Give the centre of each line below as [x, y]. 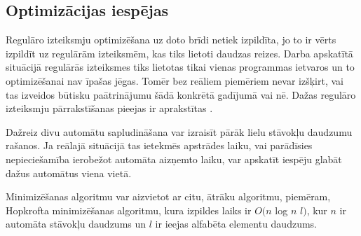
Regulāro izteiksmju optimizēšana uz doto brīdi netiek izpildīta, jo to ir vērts [171, 40]
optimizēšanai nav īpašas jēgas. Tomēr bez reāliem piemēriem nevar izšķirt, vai [175, 80]
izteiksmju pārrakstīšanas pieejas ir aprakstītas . [109, 108]
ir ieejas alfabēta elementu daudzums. [236, 224]
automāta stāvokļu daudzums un [76, 224]
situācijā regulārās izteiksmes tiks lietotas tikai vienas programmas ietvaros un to [180, 67]
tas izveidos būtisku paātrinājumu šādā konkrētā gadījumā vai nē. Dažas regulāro [181, 94]
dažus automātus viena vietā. [69, 173]
